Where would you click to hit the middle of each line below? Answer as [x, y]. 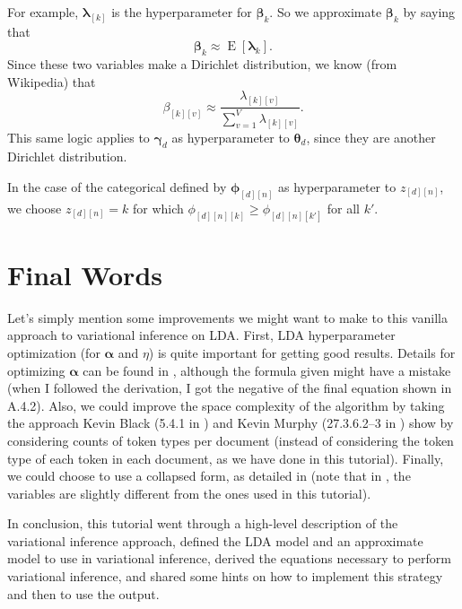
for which [158, 208]
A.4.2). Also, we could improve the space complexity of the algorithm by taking [226, 405]
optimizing [36, 370]
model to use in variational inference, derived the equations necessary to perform [229, 558]
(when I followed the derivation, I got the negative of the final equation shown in [230, 388]
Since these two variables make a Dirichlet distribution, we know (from [202, 64]
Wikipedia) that [52, 81]
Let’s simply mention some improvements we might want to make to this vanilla [227, 317]
